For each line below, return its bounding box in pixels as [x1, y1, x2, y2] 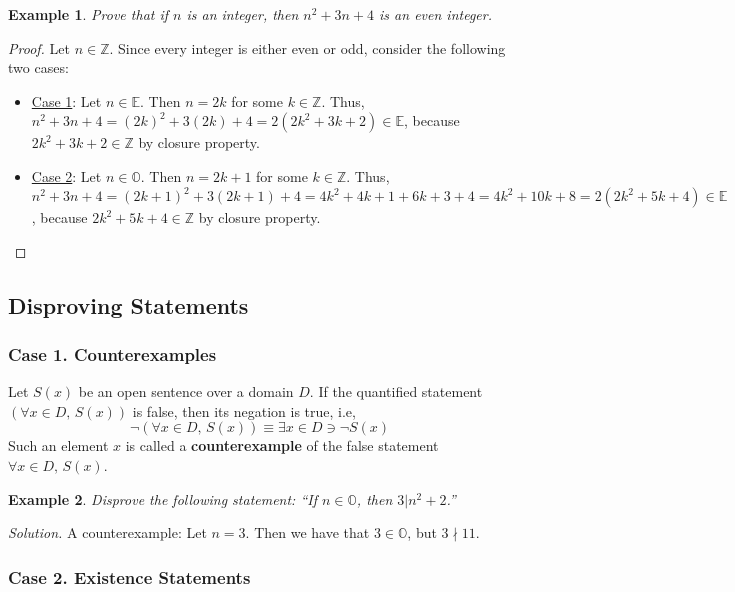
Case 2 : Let [31, 165, 102, 186]
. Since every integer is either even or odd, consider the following [109, 37, 506, 58]
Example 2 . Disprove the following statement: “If [8, 488, 317, 509]
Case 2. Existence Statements [8, 564, 251, 589]
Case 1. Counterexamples [8, 341, 217, 366]
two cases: [8, 57, 69, 78]
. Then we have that [245, 522, 370, 543]
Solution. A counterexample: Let [8, 522, 207, 543]
